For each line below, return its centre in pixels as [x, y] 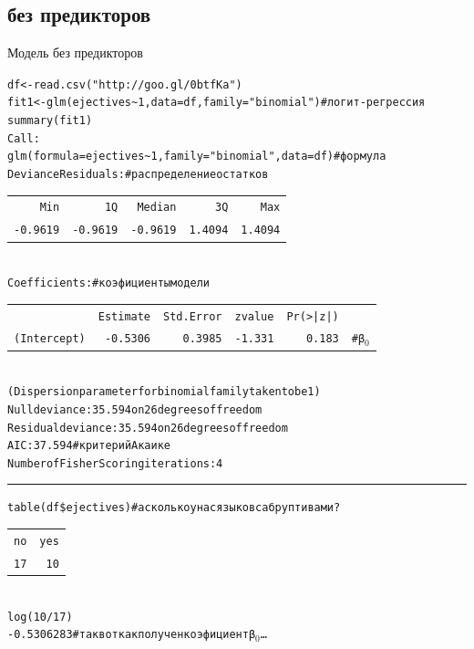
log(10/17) [40, 617]
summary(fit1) [50, 121]
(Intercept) [50, 339]
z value [254, 316]
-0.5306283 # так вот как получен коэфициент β [132, 635]
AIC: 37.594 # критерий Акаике [89, 446]
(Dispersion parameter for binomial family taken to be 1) [164, 392]
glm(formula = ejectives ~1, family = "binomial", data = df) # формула [197, 157]
